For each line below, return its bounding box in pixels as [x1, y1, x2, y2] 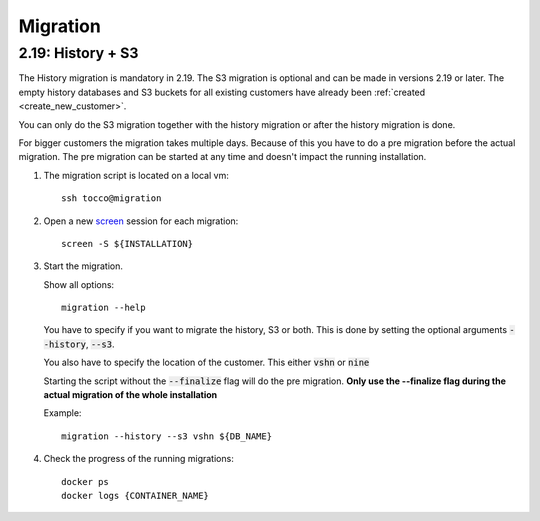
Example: [43, 407, 82, 419]
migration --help [61, 302, 146, 314]
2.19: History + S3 [18, 44, 139, 62]
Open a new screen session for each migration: [43, 215, 239, 227]
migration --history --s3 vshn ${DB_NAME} [61, 430, 273, 442]
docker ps [61, 476, 109, 487]
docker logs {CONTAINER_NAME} [61, 490, 210, 501]
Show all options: [43, 278, 115, 290]
